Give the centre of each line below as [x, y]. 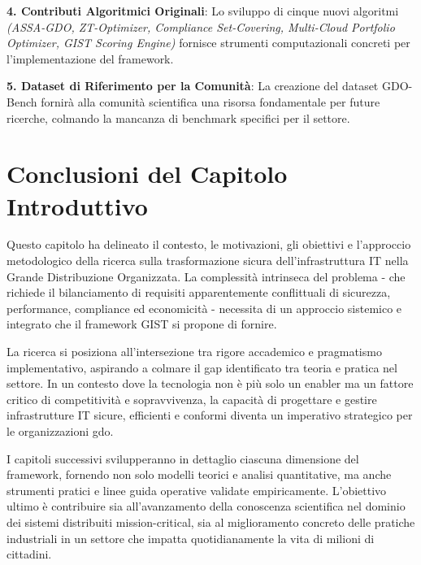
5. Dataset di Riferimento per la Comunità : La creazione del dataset [193, 86]
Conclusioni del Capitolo [147, 174]
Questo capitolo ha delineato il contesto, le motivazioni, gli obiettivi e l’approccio [209, 244]
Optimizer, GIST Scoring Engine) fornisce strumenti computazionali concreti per [208, 43]
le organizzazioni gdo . [60, 431]
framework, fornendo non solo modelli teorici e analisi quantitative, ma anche [199, 474]
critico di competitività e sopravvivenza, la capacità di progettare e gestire [192, 399]
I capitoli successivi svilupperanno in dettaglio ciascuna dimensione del [183, 458]
